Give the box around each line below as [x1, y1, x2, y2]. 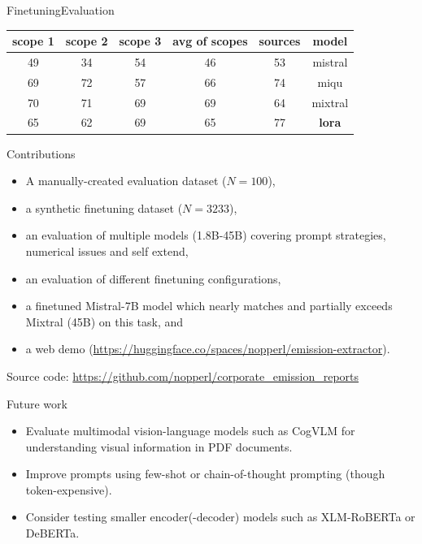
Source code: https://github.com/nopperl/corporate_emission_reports [7, 367, 359, 384]
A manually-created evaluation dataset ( [25, 172, 227, 189]
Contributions [7, 145, 76, 162]
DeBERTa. [25, 525, 80, 542]
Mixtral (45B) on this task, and [25, 313, 184, 330]
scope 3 [119, 32, 162, 50]
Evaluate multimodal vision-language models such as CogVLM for [25, 422, 355, 439]
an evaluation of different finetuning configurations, [25, 270, 281, 287]
